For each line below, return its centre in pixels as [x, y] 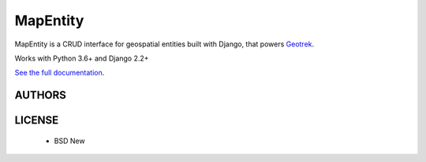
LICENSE [37, 121]
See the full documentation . [60, 73]
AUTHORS [41, 96]
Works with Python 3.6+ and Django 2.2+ [82, 58]
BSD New [70, 141]
